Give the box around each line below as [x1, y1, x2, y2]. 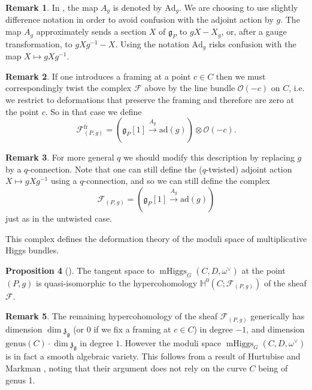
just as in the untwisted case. [5, 212, 113, 225]
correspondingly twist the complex [5, 81, 132, 94]
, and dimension [246, 322, 305, 335]
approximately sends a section [36, 25, 147, 38]
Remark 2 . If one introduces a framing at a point [5, 69, 191, 82]
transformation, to [5, 37, 72, 50]
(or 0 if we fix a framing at [73, 322, 171, 335]
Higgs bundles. [5, 244, 59, 256]
